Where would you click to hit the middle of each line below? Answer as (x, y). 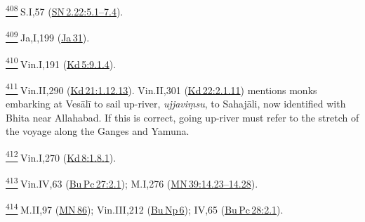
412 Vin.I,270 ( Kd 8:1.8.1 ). (61, 156)
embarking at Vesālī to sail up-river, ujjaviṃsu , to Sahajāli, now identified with (176, 103)
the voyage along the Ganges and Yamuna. (98, 131)
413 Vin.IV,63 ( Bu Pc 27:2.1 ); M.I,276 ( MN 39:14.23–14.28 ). (132, 182)
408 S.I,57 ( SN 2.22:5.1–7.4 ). (65, 10)
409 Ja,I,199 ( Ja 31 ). (48, 36)
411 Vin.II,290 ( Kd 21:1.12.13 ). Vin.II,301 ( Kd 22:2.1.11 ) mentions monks (161, 89)
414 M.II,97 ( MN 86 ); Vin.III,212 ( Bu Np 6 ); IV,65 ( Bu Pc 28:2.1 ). (145, 208)
